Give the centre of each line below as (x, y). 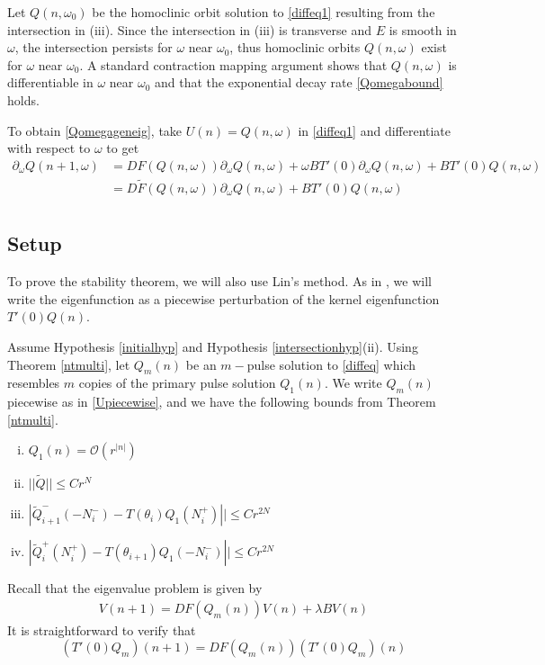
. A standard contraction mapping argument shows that (233, 64)
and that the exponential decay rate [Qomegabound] (299, 82)
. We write (353, 383)
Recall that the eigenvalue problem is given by (135, 588)
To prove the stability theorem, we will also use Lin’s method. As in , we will (219, 281)
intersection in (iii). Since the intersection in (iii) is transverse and (189, 29)
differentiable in (50, 82)
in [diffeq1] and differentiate (375, 130)
